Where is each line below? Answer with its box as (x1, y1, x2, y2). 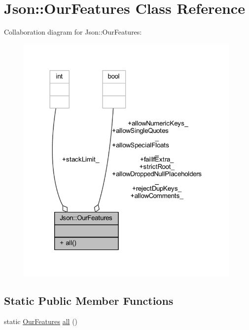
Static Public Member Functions (4, 292, 174, 308)
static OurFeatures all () (4, 316, 78, 326)
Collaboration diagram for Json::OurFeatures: (4, 27, 142, 37)
